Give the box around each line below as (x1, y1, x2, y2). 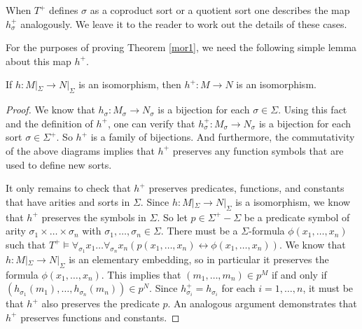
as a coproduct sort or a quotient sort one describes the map (90, 3, 350, 17)
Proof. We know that (6, 102, 95, 117)
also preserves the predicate (41, 296, 160, 311)
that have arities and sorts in (6, 194, 130, 209)
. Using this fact (278, 102, 347, 117)
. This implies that (101, 267, 181, 281)
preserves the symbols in (41, 209, 146, 224)
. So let (157, 209, 188, 224)
